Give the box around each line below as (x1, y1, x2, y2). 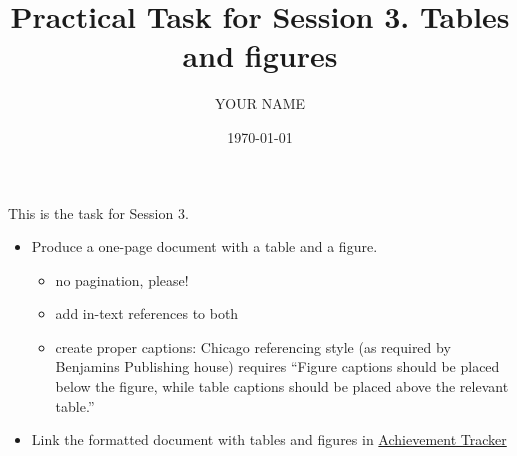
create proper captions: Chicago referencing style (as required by (55, 336, 451, 357)
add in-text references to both (55, 303, 239, 324)
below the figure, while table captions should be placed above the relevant (55, 376, 509, 397)
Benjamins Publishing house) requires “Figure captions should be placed (55, 356, 500, 377)
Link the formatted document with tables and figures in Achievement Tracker (31, 429, 507, 450)
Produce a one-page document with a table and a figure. (31, 236, 378, 257)
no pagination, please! (55, 269, 189, 290)
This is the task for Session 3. (8, 202, 189, 223)
